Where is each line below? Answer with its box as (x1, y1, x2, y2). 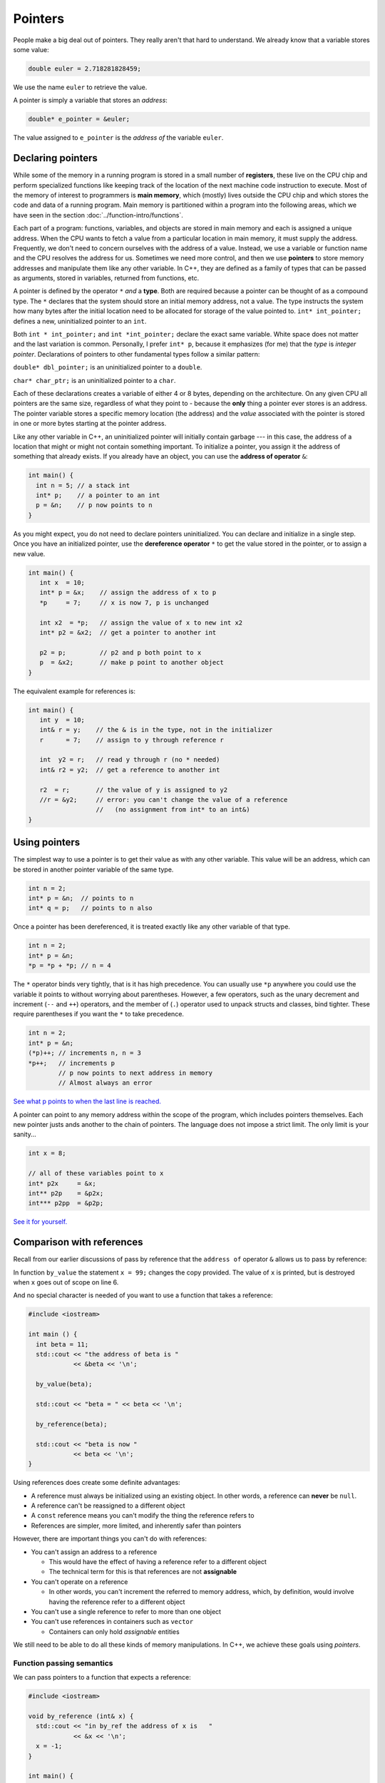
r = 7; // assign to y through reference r (39, 735, 224, 744)
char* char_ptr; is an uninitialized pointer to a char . (13, 376, 176, 384)
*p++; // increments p (28, 1059, 115, 1067)
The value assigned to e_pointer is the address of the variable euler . (13, 133, 224, 142)
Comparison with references (13, 1236, 143, 1248)
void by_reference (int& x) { (28, 1712, 134, 1720)
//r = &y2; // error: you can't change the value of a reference (39, 796, 288, 804)
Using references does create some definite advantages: (13, 1478, 181, 1487)
